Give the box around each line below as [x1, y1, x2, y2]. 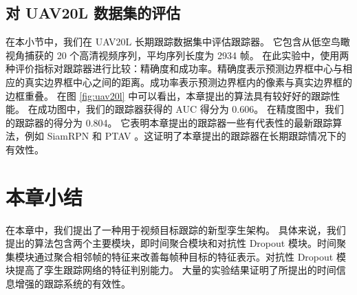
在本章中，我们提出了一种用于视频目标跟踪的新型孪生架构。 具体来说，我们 [6, 222, 346, 237]
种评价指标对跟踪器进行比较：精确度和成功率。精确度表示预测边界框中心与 [6, 61, 343, 76]
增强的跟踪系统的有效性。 [14, 276, 131, 291]
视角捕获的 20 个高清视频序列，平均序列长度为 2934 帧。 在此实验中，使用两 [6, 47, 349, 62]
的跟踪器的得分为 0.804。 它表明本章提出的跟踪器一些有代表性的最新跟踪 [6, 115, 333, 129]
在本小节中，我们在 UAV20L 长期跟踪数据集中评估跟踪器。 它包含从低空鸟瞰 [6, 34, 350, 49]
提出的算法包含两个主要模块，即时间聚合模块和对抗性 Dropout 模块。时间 [6, 236, 336, 250]
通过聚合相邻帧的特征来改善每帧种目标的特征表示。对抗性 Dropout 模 [34, 249, 346, 263]
